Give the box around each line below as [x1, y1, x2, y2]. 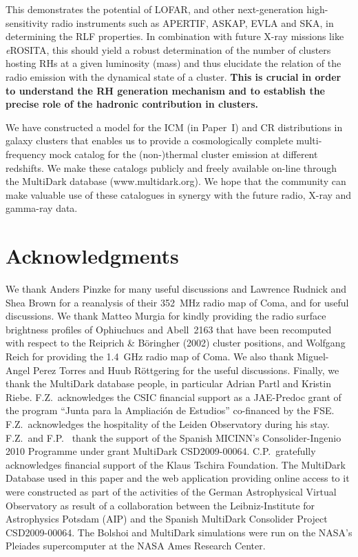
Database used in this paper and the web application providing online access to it [6, 471, 350, 485]
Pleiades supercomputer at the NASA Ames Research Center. [6, 538, 266, 553]
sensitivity [6, 15, 48, 30]
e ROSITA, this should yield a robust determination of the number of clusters [6, 42, 331, 57]
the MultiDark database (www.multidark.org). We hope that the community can [6, 174, 346, 188]
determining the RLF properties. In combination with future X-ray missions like [6, 29, 344, 43]
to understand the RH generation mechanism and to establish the [6, 83, 326, 97]
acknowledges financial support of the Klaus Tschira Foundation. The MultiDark [6, 457, 346, 471]
